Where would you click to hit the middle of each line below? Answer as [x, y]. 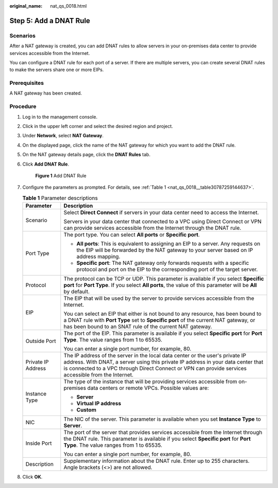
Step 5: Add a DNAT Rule [50, 21]
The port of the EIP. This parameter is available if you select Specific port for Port [163, 333]
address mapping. [98, 257]
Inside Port [39, 443]
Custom [86, 410]
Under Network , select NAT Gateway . [63, 136]
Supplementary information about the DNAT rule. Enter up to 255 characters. [157, 461]
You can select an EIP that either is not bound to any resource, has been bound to [163, 314]
